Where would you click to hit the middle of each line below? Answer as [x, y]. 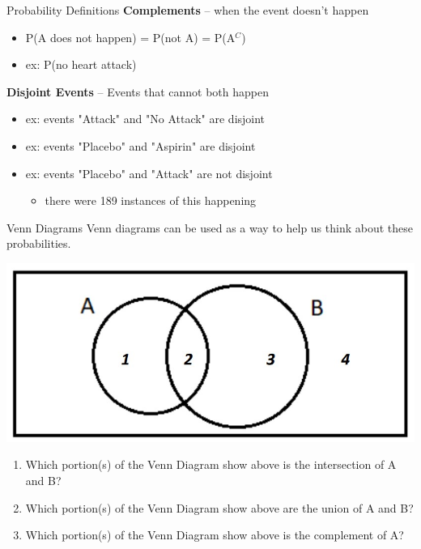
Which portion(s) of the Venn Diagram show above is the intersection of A [211, 464]
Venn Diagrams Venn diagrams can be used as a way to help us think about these [210, 227]
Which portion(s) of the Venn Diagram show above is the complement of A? [215, 535]
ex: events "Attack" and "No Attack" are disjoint [145, 119]
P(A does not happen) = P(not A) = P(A [130, 37]
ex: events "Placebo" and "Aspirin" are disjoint [140, 145]
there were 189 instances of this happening [151, 200]
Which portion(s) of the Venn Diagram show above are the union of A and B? [219, 507]
